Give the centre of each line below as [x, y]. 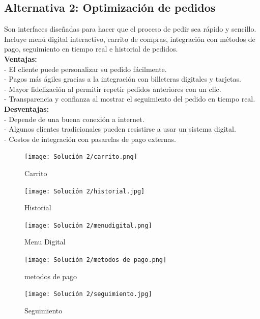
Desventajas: [27, 108]
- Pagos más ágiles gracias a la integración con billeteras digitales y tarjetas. [123, 79]
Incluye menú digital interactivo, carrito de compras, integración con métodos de [130, 39]
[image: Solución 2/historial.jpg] [85, 191]
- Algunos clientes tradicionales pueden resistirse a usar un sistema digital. [120, 129]
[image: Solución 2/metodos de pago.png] [96, 260]
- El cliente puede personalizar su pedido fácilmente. [85, 69]
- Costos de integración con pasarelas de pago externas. [90, 139]
